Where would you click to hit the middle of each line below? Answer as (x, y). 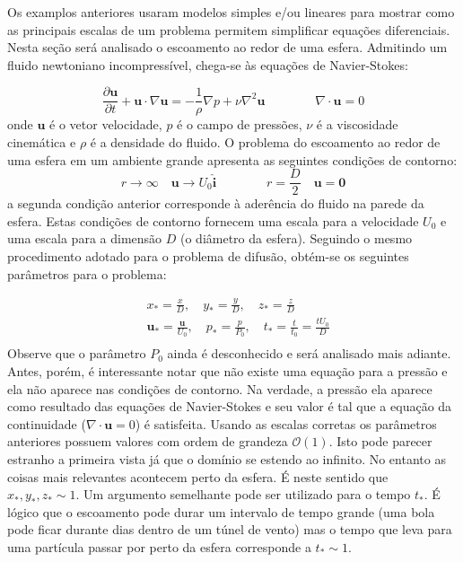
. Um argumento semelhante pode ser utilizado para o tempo (243, 494)
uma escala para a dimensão (85, 238)
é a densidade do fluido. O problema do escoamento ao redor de (265, 142)
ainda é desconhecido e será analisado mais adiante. (309, 353)
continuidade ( (47, 423)
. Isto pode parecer (380, 441)
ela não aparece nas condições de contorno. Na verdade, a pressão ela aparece (220, 388)
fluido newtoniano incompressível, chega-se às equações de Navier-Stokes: (208, 64)
